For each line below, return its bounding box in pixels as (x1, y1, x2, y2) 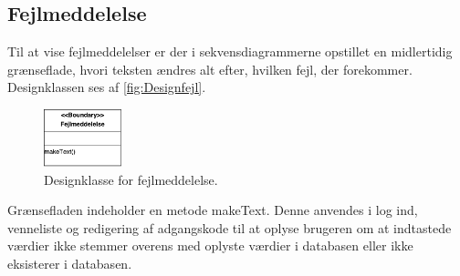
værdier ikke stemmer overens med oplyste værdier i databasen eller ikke (7, 236, 413, 255)
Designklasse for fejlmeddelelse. (44, 169, 218, 189)
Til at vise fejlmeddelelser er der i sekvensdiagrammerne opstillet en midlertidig (7, 42, 453, 61)
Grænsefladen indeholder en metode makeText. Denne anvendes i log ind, (7, 200, 418, 220)
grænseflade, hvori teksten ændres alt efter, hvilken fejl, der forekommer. (7, 59, 413, 78)
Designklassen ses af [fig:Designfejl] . (7, 77, 206, 97)
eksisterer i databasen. (7, 253, 132, 272)
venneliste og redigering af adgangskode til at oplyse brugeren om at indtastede (7, 218, 452, 237)
